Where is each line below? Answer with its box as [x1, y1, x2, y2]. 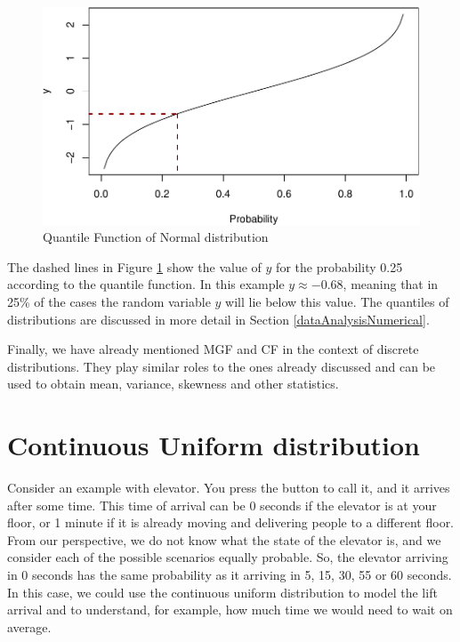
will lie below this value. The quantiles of [225, 293, 449, 310]
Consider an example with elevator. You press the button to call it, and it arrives [7, 478, 450, 497]
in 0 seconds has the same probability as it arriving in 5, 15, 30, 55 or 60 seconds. [7, 566, 452, 584]
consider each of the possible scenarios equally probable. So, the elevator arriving [7, 548, 448, 566]
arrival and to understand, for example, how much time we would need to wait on [7, 600, 453, 619]
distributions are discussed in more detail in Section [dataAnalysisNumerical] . [7, 309, 430, 328]
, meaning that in [343, 275, 439, 293]
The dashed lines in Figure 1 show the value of [7, 257, 262, 276]
